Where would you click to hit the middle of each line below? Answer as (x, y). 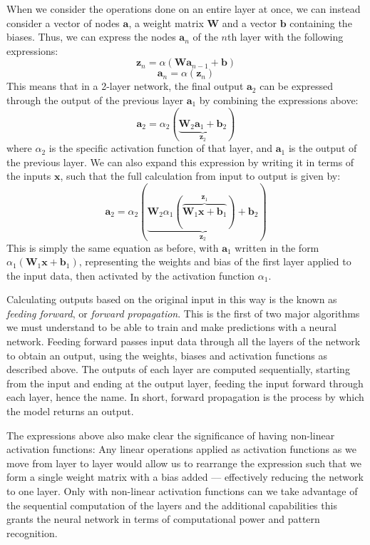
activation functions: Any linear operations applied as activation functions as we (181, 449)
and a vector (250, 22)
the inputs (29, 176)
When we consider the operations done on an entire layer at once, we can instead (184, 9)
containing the (321, 22)
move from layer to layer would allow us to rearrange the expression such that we (184, 463)
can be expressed (297, 86)
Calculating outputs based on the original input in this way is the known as (172, 299)
